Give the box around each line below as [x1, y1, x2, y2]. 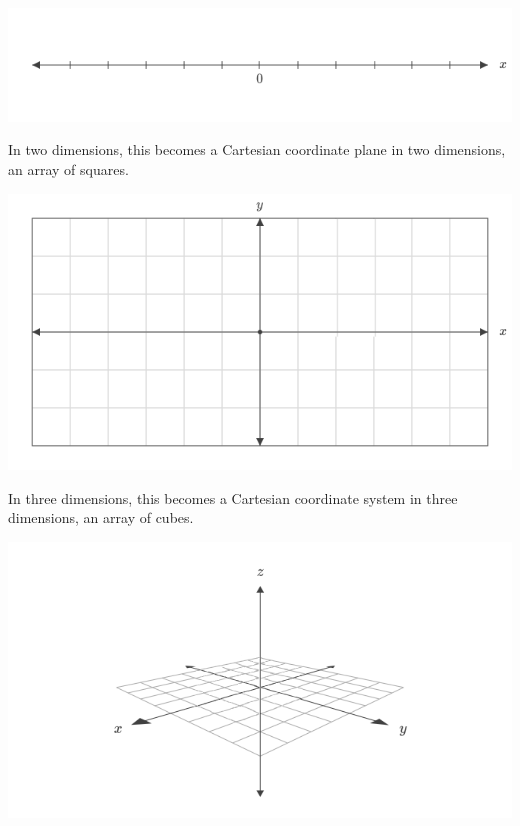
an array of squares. [8, 159, 129, 180]
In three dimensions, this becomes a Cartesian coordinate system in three [8, 487, 458, 508]
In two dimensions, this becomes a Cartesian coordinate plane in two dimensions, [8, 139, 506, 160]
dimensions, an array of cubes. [8, 507, 194, 528]
